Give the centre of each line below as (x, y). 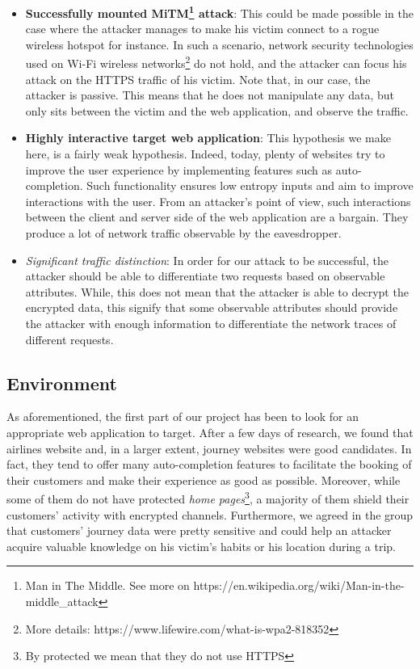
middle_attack (62, 601)
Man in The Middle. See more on (107, 585)
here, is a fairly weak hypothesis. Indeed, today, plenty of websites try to (205, 154)
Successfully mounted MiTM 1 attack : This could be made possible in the (219, 12)
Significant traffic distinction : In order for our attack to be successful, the (207, 260)
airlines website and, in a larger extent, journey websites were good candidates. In (209, 448)
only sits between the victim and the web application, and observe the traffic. (217, 110)
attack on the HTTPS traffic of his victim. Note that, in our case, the (198, 79)
